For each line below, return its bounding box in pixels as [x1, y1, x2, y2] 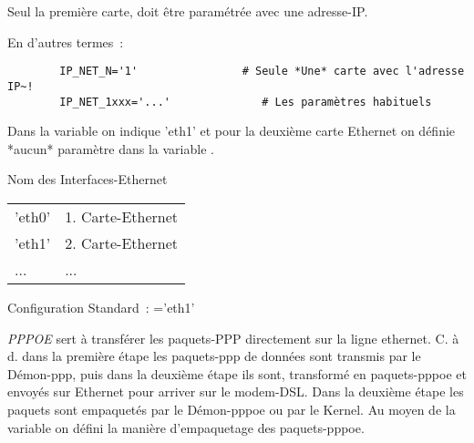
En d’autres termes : [7, 32, 124, 51]
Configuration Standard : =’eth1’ [7, 297, 195, 316]
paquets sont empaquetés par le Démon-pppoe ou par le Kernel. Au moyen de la [7, 399, 456, 418]
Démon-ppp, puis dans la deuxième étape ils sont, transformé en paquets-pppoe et [7, 364, 467, 383]
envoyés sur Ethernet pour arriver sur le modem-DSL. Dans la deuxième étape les [7, 382, 464, 401]
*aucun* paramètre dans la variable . [7, 139, 214, 158]
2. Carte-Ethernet [65, 232, 178, 253]
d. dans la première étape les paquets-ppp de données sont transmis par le [7, 346, 421, 366]
